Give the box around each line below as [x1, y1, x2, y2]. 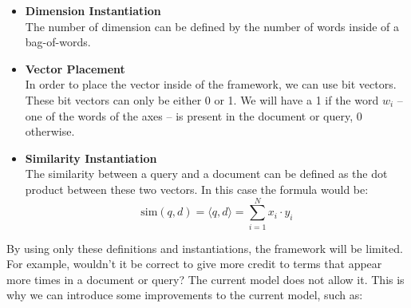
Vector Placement [25, 60, 125, 77]
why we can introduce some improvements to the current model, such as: [6, 286, 363, 303]
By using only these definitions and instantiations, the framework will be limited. [6, 239, 403, 256]
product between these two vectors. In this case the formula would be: [25, 180, 369, 197]
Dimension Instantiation [25, 2, 161, 18]
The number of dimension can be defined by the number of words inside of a [25, 18, 399, 34]
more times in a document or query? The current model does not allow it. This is [6, 270, 405, 287]
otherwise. [25, 123, 75, 140]
